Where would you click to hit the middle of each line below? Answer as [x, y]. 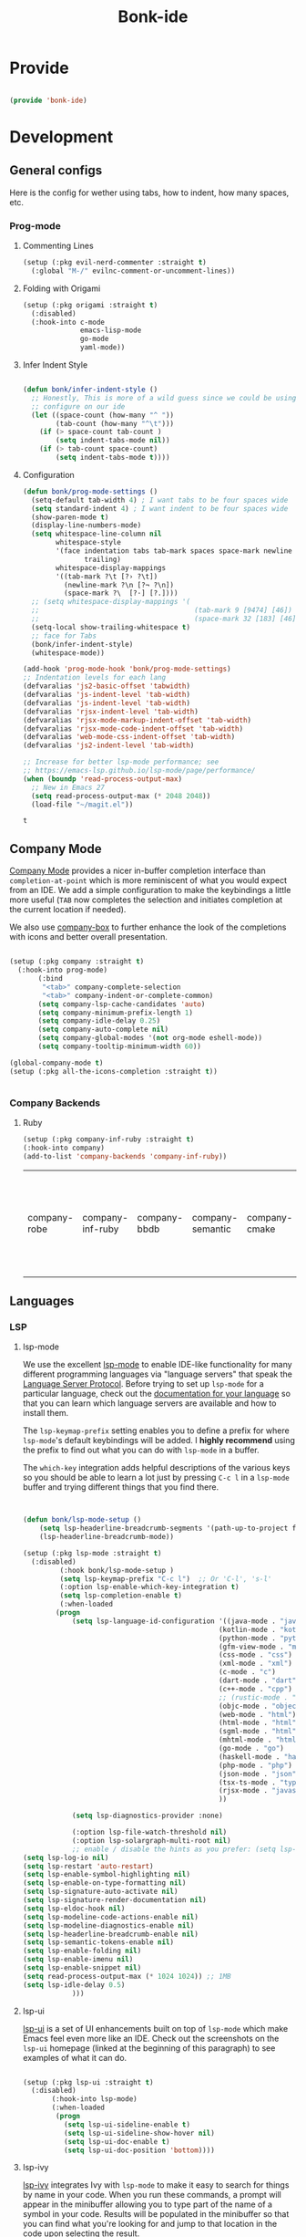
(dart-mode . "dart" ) [259, 1680]
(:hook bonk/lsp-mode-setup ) [117, 1570]
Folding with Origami [61, 288]
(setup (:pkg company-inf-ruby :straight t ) [108, 1139]
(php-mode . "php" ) [255, 1765]
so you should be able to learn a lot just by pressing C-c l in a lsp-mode [156, 1477]
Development [61, 137]
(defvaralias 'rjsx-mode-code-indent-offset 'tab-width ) [133, 728]
